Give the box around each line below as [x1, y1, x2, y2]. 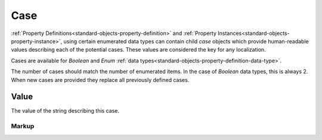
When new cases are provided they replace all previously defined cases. [11, 76, 190, 83]
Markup [11, 122, 35, 131]
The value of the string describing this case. [11, 107, 119, 114]
